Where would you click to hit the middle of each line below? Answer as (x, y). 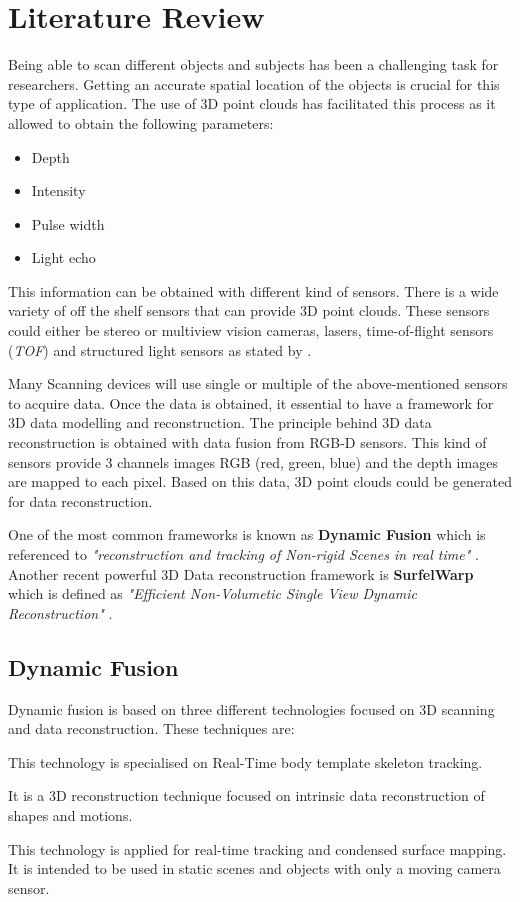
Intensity (58, 190)
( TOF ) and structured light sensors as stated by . (160, 349)
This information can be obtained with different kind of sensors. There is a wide (253, 290)
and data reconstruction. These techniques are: (151, 728)
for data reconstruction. (80, 500)
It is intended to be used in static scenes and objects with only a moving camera (254, 868)
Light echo (63, 257)
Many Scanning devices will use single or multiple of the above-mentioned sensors (258, 383)
